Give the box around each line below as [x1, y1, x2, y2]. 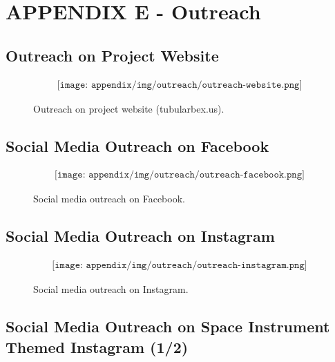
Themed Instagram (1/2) [6, 336, 189, 357]
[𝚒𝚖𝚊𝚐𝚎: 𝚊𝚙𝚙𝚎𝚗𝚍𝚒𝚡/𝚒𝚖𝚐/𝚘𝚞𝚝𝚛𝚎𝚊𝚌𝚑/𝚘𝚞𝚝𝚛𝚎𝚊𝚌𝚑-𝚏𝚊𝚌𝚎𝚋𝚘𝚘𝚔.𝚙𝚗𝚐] [55, 170, 305, 180]
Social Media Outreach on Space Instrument [6, 316, 330, 337]
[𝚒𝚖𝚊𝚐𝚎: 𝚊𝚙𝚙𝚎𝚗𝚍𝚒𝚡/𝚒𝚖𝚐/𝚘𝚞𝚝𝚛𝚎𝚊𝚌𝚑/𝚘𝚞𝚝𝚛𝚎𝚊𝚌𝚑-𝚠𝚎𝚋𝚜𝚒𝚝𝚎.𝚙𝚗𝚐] [57, 79, 303, 90]
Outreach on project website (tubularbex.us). [33, 101, 224, 115]
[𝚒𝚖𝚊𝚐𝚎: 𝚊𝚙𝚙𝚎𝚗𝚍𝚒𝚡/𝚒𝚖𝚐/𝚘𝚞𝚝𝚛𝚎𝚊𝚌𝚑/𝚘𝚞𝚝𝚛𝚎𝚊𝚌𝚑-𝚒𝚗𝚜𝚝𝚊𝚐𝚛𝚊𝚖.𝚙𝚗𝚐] [52, 260, 307, 271]
